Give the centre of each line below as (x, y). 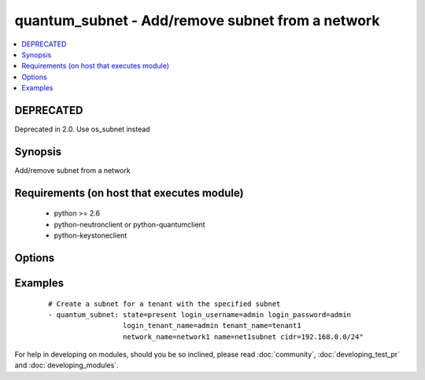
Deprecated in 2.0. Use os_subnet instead (82, 129)
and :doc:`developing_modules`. (67, 365)
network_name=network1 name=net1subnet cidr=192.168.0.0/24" (243, 337)
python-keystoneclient (91, 235)
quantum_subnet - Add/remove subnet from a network (197, 20)
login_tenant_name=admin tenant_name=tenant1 (212, 326)
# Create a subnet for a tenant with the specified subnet (164, 304)
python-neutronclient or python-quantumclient (129, 224)
